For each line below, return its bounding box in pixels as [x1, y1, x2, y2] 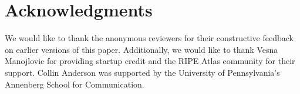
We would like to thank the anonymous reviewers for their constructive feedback [5, 32, 294, 44]
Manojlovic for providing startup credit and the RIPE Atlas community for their [5, 55, 295, 67]
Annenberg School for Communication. [5, 78, 144, 90]
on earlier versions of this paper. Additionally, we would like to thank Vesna [5, 43, 278, 55]
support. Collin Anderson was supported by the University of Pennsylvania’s [5, 66, 280, 78]
